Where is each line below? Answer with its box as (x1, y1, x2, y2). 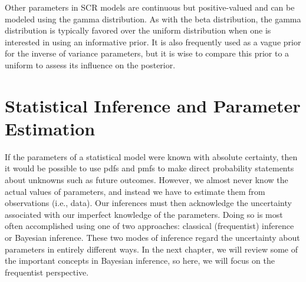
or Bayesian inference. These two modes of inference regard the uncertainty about (5, 231, 300, 244)
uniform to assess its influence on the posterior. (5, 58, 176, 71)
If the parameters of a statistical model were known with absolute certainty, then (5, 150, 298, 162)
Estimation (5, 116, 96, 140)
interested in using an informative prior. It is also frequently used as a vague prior (5, 35, 301, 48)
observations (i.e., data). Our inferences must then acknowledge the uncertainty (5, 197, 292, 209)
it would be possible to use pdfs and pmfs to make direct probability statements (5, 162, 294, 174)
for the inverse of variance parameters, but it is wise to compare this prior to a (5, 47, 289, 59)
